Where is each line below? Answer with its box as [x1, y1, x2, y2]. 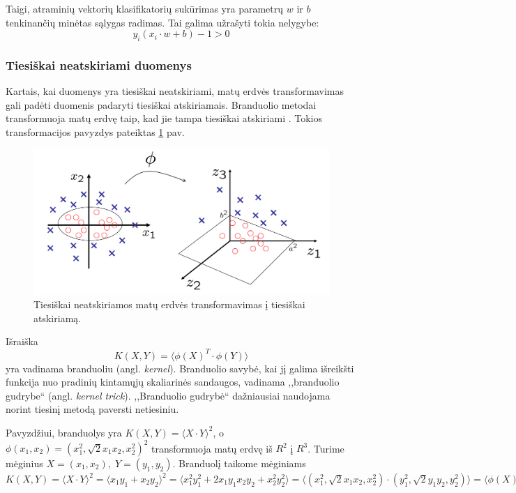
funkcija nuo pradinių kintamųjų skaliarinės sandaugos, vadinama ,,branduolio [6, 374, 340, 389]
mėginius [6, 456, 43, 471]
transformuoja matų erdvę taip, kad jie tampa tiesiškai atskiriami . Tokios [6, 111, 323, 126]
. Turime [308, 441, 344, 455]
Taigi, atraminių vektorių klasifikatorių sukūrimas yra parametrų [6, 1, 284, 15]
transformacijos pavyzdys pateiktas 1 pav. [6, 124, 185, 139]
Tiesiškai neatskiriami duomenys [6, 56, 192, 73]
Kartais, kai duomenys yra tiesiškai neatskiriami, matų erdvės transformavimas [6, 84, 344, 98]
